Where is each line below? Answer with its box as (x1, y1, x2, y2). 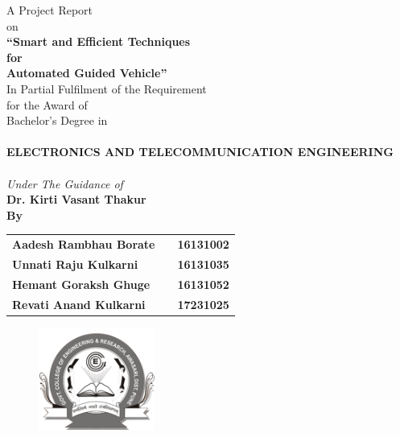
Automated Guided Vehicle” (6, 64, 167, 81)
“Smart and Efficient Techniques (6, 33, 191, 50)
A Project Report (6, 2, 93, 18)
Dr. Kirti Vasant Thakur (6, 191, 146, 208)
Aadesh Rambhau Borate (12, 236, 155, 253)
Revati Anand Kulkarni (12, 295, 146, 312)
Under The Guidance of (6, 175, 123, 192)
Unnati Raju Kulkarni (12, 255, 138, 272)
